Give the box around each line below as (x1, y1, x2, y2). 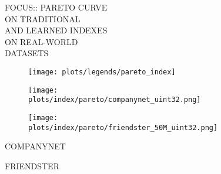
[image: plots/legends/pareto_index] (28, 67, 176, 76)
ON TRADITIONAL (5, 12, 81, 25)
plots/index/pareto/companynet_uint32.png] (28, 95, 201, 104)
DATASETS (5, 47, 49, 59)
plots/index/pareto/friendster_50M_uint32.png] (28, 123, 218, 132)
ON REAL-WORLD (5, 35, 78, 47)
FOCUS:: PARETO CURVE (5, 1, 108, 13)
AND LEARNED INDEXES (5, 24, 108, 36)
